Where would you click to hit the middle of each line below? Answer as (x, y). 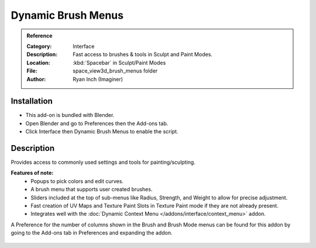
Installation (32, 101)
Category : (39, 46)
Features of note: (32, 173)
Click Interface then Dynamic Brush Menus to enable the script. (102, 132)
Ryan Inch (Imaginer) (98, 79)
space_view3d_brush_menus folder (115, 71)
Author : (36, 79)
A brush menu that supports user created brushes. (92, 190)
